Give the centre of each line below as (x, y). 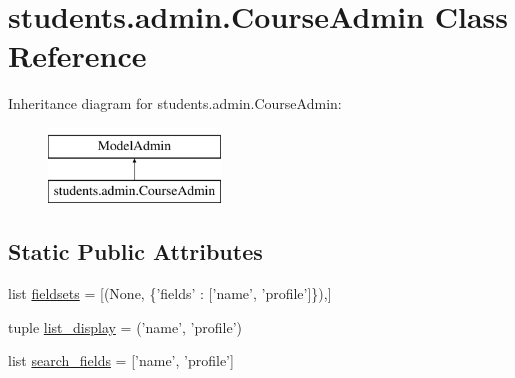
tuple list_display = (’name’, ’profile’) (125, 326)
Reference (77, 55)
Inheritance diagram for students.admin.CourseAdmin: (175, 103)
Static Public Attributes (135, 251)
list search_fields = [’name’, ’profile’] (121, 360)
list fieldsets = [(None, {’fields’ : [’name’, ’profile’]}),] (170, 293)
